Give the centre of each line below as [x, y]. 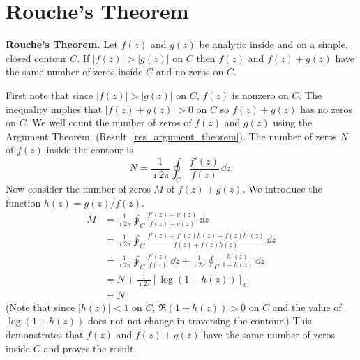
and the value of [307, 307]
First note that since [50, 95]
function [23, 202]
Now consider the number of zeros [78, 189]
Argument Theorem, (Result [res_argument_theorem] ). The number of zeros [171, 136]
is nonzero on [260, 95]
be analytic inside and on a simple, [273, 44]
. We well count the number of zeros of [109, 122]
